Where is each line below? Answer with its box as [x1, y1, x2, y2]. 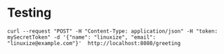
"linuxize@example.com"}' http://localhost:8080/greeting [7, 39, 181, 46]
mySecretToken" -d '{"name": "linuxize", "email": [7, 33, 156, 41]
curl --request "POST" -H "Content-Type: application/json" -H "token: [7, 28, 218, 35]
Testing [7, 5, 52, 21]
